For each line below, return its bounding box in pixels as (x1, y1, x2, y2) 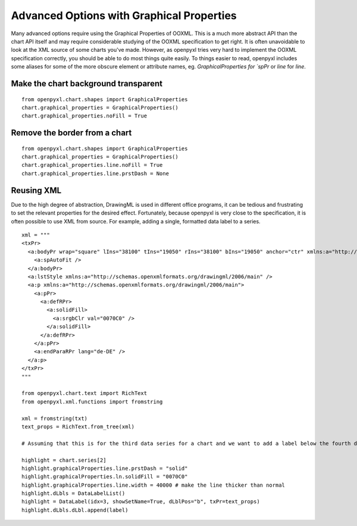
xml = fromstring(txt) (21, 415, 88, 422)
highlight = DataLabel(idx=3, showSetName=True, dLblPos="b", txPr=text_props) (21, 498, 260, 505)
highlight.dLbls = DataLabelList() (21, 490, 126, 497)
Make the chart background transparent (11, 78, 163, 89)
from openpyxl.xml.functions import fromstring (21, 398, 163, 405)
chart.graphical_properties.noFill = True (21, 113, 148, 119)
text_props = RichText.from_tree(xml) (21, 423, 135, 430)
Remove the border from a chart (11, 128, 132, 138)
